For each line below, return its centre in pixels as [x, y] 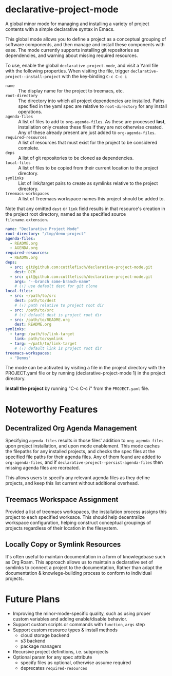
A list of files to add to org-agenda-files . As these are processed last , [92, 121]
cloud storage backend [45, 635]
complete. [29, 148]
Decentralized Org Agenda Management [71, 428]
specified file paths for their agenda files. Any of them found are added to [83, 457]
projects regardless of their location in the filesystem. [62, 528]
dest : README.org [33, 325]
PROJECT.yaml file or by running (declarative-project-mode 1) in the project [85, 373]
